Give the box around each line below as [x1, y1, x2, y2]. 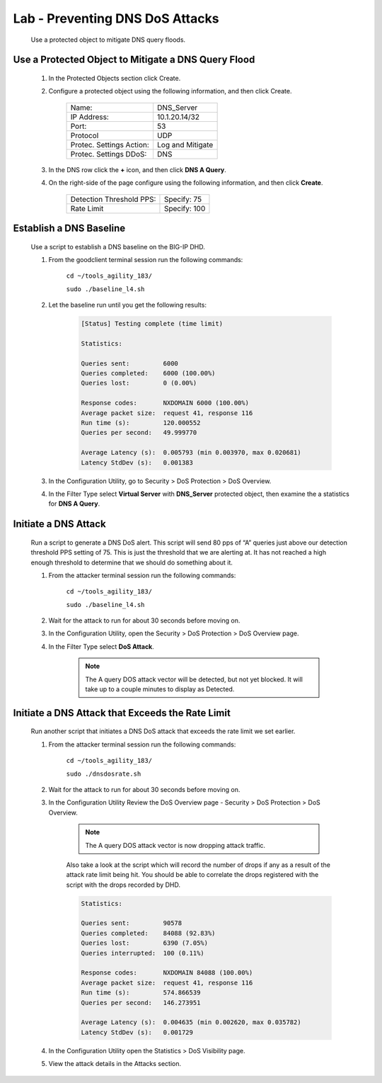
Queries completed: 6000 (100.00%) [81, 369, 216, 378]
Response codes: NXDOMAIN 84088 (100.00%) [81, 969, 253, 977]
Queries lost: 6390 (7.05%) [81, 939, 209, 947]
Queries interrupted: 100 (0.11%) [81, 949, 204, 957]
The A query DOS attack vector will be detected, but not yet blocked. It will [85, 675, 303, 684]
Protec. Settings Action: [70, 140, 150, 149]
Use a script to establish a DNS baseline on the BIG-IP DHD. [30, 242, 205, 251]
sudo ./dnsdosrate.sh [66, 769, 141, 778]
